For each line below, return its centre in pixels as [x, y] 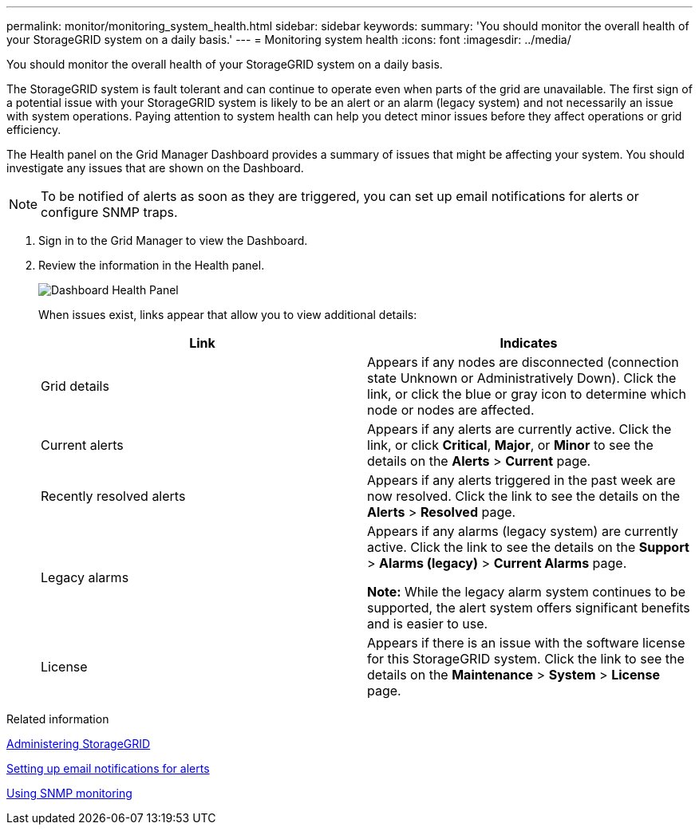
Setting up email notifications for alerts [108, 768]
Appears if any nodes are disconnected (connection [523, 362]
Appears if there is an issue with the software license [526, 643]
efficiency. [34, 130]
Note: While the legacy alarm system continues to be [526, 592]
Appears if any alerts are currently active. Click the [519, 429]
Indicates [529, 343]
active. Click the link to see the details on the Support [528, 547]
